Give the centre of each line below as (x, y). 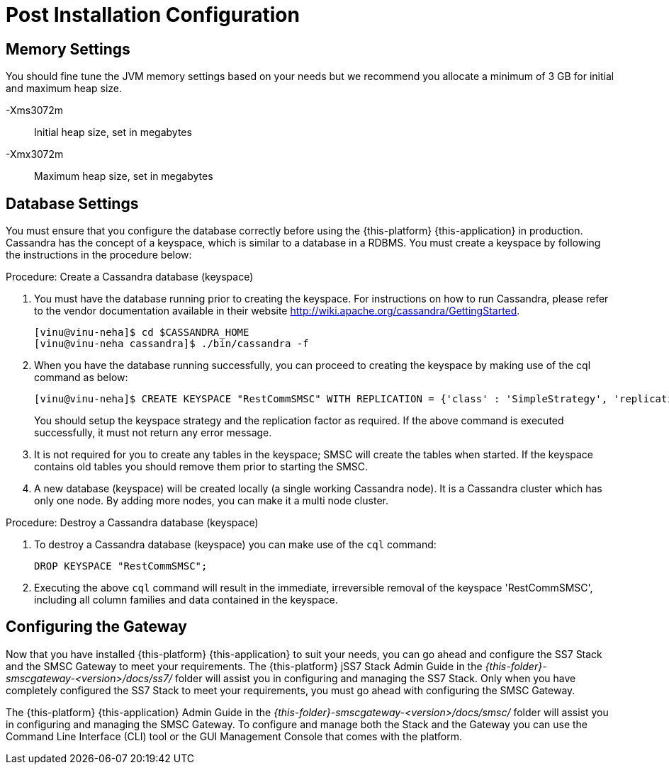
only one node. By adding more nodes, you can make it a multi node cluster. (211, 501)
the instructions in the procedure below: (99, 255)
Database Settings (72, 203)
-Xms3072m (35, 111)
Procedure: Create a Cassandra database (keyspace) (130, 277)
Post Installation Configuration (153, 15)
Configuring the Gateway (96, 627)
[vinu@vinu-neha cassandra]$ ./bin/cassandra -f (172, 344)
